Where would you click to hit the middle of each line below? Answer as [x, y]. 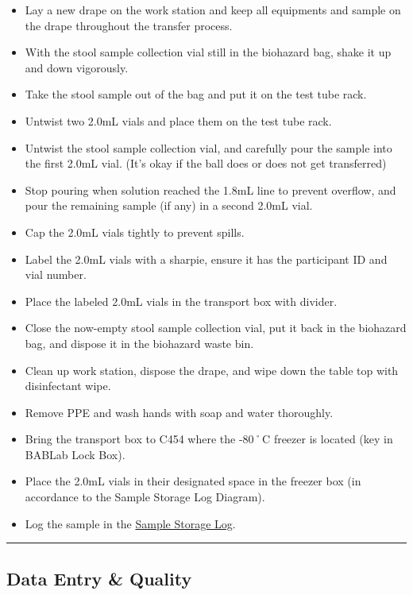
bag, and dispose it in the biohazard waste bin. [139, 343]
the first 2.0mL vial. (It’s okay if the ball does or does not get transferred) [206, 163]
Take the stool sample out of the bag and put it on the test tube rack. [196, 94]
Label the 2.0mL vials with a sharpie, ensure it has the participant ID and [206, 259]
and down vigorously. [77, 67]
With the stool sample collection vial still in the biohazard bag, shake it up [208, 52]
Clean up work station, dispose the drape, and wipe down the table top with [212, 370]
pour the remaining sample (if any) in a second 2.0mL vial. [169, 205]
